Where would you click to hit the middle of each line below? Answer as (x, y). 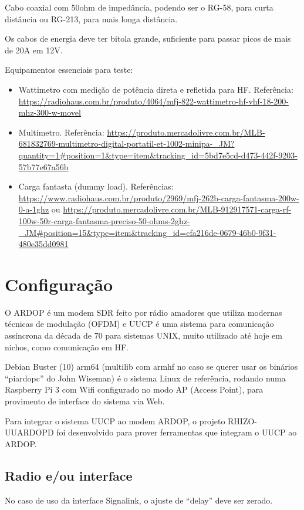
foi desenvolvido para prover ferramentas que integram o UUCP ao (177, 432)
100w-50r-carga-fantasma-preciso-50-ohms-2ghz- (104, 220)
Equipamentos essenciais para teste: (69, 70)
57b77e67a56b (43, 166)
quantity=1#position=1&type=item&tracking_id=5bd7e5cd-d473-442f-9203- (158, 155)
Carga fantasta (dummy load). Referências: (96, 186)
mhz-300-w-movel (50, 112)
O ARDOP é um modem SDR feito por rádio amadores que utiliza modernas (143, 312)
